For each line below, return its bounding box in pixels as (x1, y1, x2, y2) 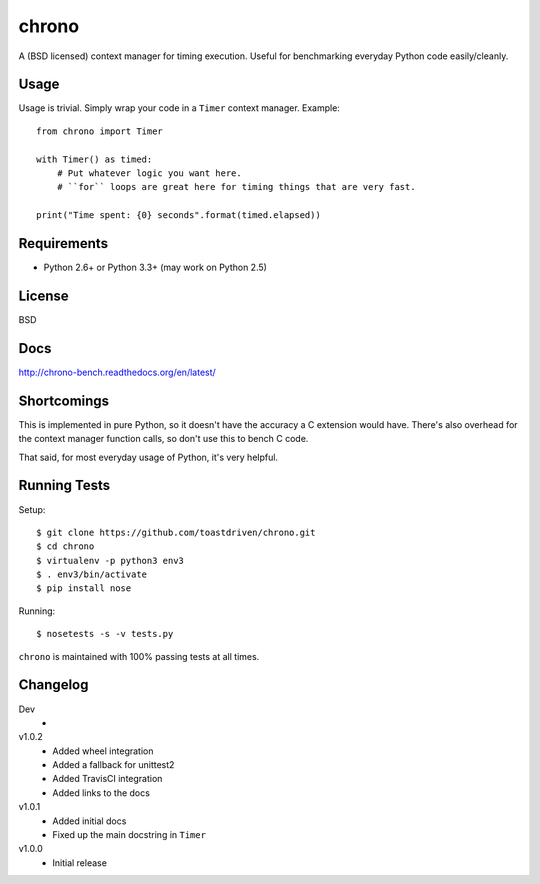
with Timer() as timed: (36, 153, 153, 165)
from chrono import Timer (36, 125, 164, 137)
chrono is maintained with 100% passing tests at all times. (18, 650, 260, 662)
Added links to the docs (52, 786, 150, 799)
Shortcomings (18, 392, 110, 409)
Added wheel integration (52, 745, 154, 757)
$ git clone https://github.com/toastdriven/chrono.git (36, 526, 316, 538)
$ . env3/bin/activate (36, 569, 148, 580)
